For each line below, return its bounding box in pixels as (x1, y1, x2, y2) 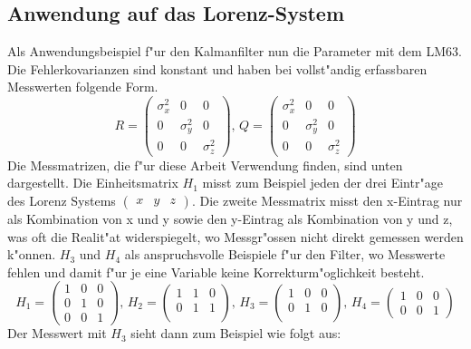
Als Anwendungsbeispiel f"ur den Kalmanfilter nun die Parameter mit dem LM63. (7, 42, 462, 61)
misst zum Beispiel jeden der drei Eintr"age (202, 173, 443, 192)
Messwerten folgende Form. (7, 77, 159, 96)
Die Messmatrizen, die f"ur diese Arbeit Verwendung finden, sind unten (7, 155, 403, 174)
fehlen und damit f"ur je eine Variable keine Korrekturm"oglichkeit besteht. (7, 262, 425, 281)
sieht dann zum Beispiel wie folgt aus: (130, 324, 341, 343)
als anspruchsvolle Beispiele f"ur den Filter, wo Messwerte (124, 245, 446, 264)
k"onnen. (7, 245, 56, 264)
